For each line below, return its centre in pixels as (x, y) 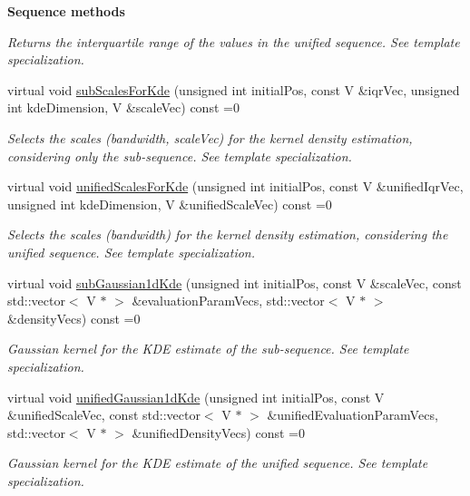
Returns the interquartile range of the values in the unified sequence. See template (234, 41)
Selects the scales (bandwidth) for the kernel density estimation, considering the (228, 234)
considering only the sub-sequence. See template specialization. (180, 156)
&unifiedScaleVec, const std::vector (104, 415)
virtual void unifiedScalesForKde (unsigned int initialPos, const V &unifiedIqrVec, (235, 186)
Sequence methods (66, 11)
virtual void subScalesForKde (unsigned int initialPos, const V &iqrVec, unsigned (234, 89)
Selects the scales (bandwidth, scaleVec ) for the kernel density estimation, (210, 137)
